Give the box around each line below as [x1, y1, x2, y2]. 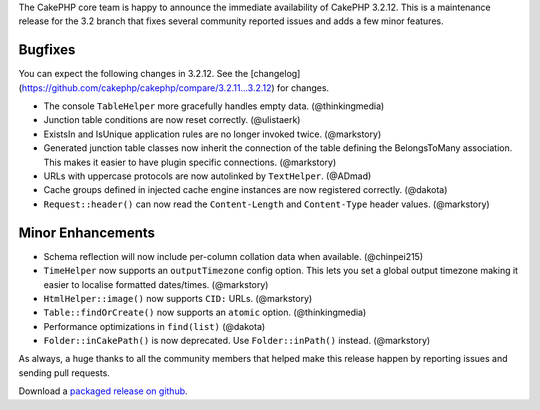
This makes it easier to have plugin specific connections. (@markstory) [43, 156, 337, 168]
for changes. [276, 81, 330, 94]
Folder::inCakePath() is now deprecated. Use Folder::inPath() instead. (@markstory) [43, 335, 431, 347]
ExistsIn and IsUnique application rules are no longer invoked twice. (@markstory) [43, 128, 382, 140]
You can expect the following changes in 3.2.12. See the [18, 68, 249, 80]
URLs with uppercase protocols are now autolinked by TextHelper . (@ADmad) [43, 170, 372, 182]
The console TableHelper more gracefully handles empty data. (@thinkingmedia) [43, 100, 385, 112]
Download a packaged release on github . [18, 385, 189, 397]
